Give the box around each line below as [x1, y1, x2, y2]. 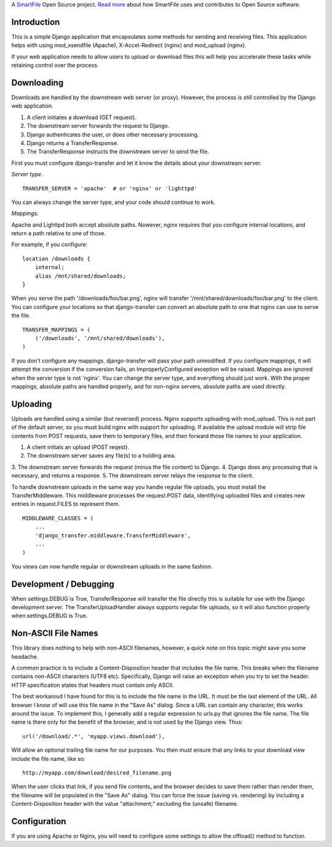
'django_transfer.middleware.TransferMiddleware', [34, 532, 191, 539]
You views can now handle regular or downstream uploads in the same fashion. [11, 563, 213, 570]
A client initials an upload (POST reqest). [26, 443, 129, 451]
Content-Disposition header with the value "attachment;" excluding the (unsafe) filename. [11, 800, 239, 808]
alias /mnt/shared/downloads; [34, 272, 126, 279]
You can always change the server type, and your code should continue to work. [11, 198, 216, 206]
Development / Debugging [11, 579, 114, 589]
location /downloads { [22, 255, 91, 262]
